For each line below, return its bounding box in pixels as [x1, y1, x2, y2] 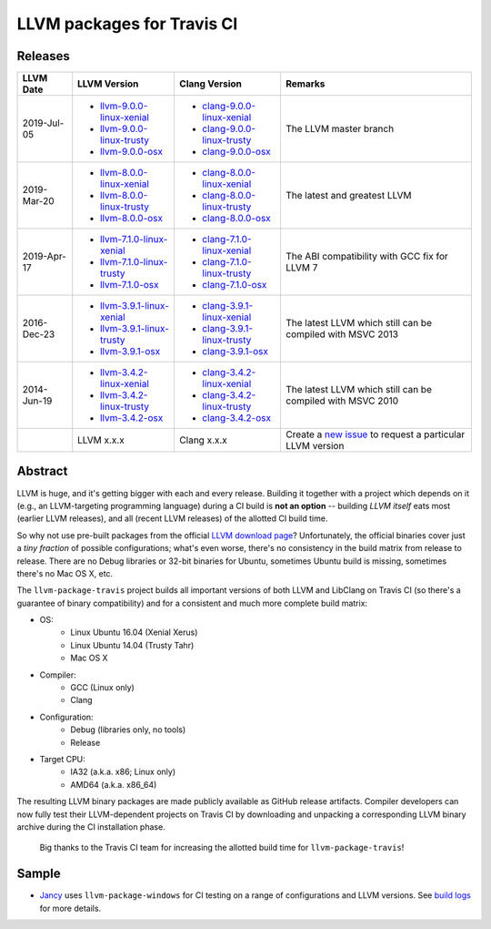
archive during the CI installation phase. [16, 821, 165, 832]
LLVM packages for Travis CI [16, 14, 238, 34]
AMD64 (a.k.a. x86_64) [70, 779, 157, 790]
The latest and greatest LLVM [285, 189, 412, 202]
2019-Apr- [22, 250, 67, 263]
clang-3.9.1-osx [201, 345, 268, 358]
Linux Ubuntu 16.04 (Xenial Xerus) [70, 627, 198, 638]
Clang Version [178, 77, 243, 90]
